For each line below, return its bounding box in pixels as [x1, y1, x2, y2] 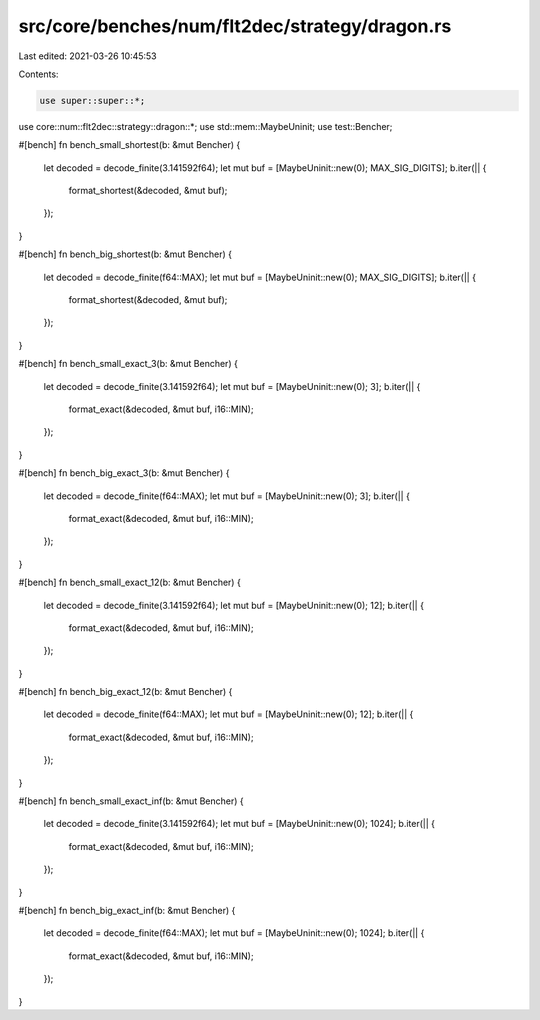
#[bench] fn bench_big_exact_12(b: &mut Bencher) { [18, 686, 233, 698]
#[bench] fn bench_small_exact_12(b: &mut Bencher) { [18, 576, 242, 589]
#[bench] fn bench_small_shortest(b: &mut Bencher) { [18, 139, 241, 151]
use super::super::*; [39, 95, 146, 106]
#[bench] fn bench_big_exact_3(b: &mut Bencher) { [18, 467, 230, 479]
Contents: [18, 68, 59, 80]
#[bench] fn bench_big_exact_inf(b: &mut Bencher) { [18, 904, 236, 916]
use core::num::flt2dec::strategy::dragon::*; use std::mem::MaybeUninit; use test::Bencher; [18, 120, 393, 132]
